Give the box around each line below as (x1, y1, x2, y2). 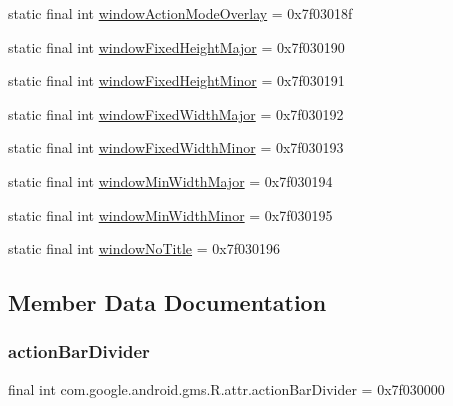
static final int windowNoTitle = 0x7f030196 (8, 238, 280, 259)
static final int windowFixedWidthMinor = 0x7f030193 (8, 137, 344, 158)
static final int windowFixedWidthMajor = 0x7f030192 (8, 103, 344, 124)
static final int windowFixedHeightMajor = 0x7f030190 (8, 36, 345, 57)
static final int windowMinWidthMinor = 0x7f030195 (8, 204, 333, 225)
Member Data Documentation (8, 287, 327, 318)
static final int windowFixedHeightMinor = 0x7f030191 (8, 70, 345, 91)
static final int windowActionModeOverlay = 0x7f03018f (8, 3, 353, 23)
